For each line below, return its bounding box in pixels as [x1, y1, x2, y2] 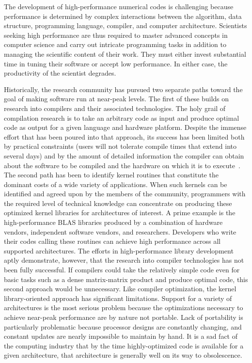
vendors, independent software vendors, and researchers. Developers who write [4, 226, 236, 237]
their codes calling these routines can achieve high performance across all [4, 236, 220, 246]
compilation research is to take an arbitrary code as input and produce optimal [4, 112, 239, 123]
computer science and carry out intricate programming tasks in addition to [4, 39, 226, 49]
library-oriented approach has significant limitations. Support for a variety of [4, 293, 232, 303]
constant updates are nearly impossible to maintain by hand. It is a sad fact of [4, 331, 237, 341]
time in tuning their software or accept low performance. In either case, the [4, 58, 228, 68]
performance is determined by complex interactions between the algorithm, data [4, 11, 242, 21]
